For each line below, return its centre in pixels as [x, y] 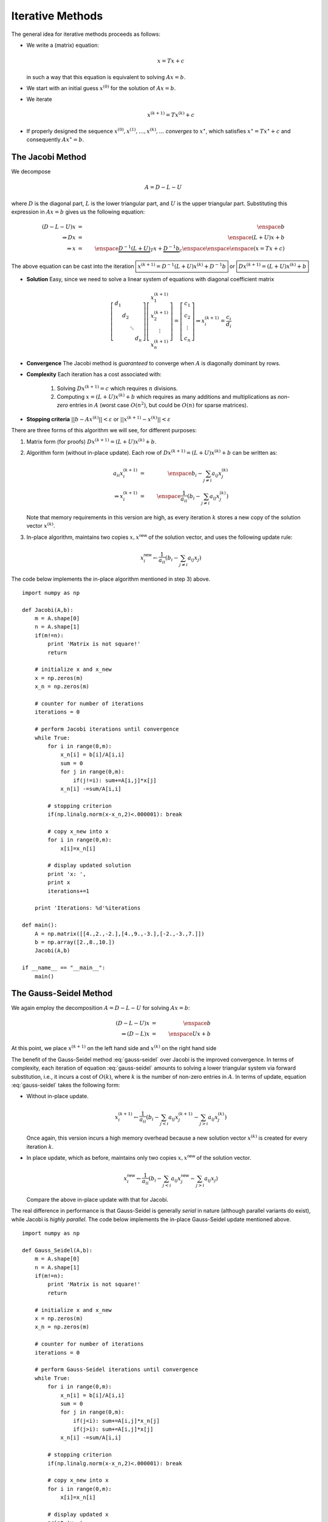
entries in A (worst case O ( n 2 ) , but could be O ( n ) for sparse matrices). [159, 405]
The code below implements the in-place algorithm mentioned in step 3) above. [111, 579]
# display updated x [78, 1514]
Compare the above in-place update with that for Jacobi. [97, 1199]
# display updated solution [89, 865]
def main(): [40, 925]
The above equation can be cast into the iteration [73, 266]
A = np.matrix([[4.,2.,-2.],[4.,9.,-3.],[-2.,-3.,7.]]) [119, 934]
